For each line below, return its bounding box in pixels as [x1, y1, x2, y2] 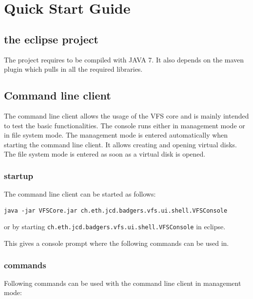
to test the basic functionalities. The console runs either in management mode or [4, 120, 245, 130]
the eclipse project [4, 31, 98, 46]
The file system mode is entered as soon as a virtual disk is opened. [4, 149, 206, 159]
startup [4, 169, 33, 181]
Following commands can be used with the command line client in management [4, 278, 241, 288]
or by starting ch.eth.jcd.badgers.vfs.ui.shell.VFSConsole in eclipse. [4, 221, 226, 232]
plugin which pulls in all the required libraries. [4, 64, 143, 74]
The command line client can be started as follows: [4, 189, 156, 199]
